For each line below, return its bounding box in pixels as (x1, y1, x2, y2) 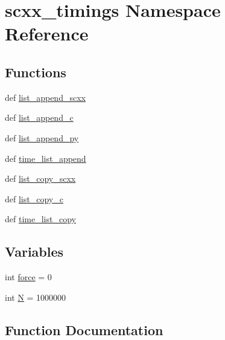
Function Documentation (5, 320, 163, 339)
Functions (5, 62, 66, 81)
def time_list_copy (5, 213, 76, 225)
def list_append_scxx (5, 91, 86, 103)
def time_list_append (5, 152, 86, 164)
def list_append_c (5, 111, 74, 124)
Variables (5, 242, 64, 261)
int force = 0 (5, 271, 52, 283)
